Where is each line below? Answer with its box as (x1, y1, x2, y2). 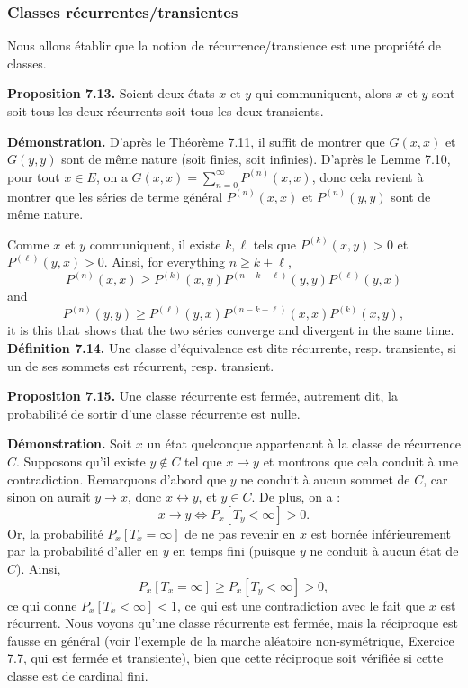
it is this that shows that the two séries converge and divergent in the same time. (7, 321, 454, 339)
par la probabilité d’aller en (7, 541, 159, 560)
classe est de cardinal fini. (7, 665, 148, 684)
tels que (253, 234, 296, 253)
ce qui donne (7, 595, 77, 614)
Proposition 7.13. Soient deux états (7, 84, 215, 103)
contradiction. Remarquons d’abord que (7, 469, 227, 488)
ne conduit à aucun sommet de (240, 469, 410, 488)
